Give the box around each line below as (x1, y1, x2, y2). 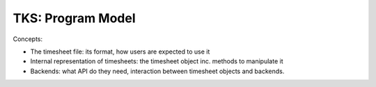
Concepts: (13, 35, 43, 43)
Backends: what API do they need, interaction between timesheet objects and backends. (30, 67, 285, 75)
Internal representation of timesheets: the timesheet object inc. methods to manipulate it (30, 57, 283, 65)
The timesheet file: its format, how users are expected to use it (30, 47, 210, 56)
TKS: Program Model (13, 10, 136, 26)
